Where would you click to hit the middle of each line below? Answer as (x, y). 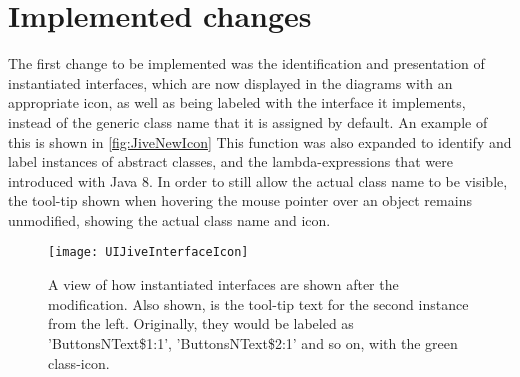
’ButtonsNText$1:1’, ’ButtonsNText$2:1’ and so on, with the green (253, 342)
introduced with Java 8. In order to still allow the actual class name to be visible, (258, 180)
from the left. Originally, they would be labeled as (201, 323)
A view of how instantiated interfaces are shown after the (223, 284)
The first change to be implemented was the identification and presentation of (246, 63)
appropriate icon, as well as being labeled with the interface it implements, (237, 102)
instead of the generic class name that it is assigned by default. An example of (248, 121)
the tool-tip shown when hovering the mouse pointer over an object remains (240, 200)
